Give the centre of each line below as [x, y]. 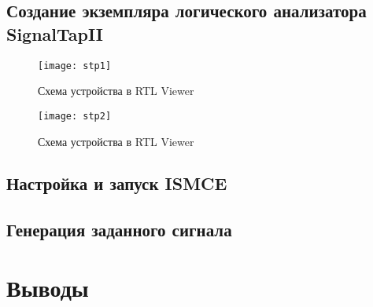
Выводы [48, 287]
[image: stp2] [75, 116]
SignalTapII [55, 33]
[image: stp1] [75, 66]
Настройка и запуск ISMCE [117, 183]
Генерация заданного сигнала [119, 230]
